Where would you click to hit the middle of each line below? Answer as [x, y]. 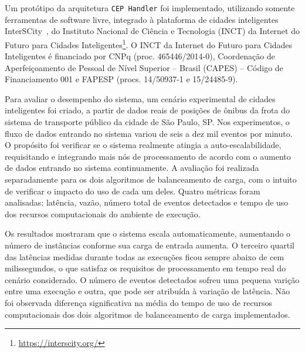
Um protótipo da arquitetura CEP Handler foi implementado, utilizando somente [150, 8]
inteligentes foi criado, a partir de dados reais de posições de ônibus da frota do [147, 110]
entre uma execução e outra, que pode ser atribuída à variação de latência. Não [147, 291]
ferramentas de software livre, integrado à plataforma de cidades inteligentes [142, 19]
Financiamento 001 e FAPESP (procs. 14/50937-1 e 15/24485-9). [121, 79]
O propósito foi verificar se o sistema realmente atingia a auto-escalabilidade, [143, 145]
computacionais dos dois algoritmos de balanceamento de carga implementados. [148, 314]
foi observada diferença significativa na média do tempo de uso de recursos [138, 302]
